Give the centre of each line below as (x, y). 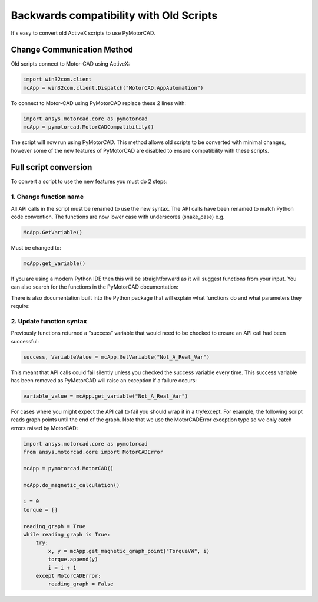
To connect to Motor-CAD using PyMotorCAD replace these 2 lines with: (99, 103)
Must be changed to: (36, 247)
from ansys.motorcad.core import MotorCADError (93, 452)
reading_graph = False (81, 584)
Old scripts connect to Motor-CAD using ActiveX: (70, 64)
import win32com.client (58, 79)
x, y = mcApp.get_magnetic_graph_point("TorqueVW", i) (129, 551)
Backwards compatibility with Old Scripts (114, 15)
